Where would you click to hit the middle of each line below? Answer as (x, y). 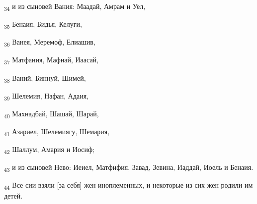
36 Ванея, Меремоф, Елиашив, (50, 43)
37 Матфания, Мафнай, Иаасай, (51, 60)
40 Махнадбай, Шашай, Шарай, (51, 114)
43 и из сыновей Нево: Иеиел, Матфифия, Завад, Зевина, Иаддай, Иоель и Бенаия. (129, 168)
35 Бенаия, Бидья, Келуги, (43, 25)
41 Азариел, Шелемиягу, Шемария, (57, 132)
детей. (13, 196)
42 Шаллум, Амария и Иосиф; (49, 150)
